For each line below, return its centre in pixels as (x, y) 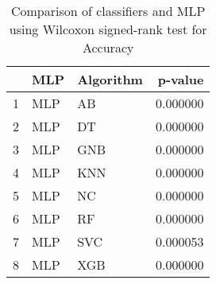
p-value (181, 79)
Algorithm (110, 79)
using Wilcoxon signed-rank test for (108, 29)
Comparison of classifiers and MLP (108, 11)
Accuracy (108, 47)
